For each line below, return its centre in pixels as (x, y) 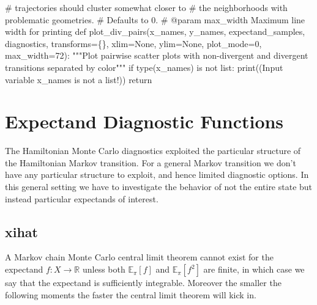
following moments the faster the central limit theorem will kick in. (131, 294)
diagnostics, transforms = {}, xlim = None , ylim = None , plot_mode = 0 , (133, 43)
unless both (104, 269)
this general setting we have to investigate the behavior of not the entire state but (159, 187)
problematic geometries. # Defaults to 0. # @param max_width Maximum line (155, 19)
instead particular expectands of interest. (82, 198)
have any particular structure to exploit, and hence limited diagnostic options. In (157, 175)
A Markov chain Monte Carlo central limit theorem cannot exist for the (139, 257)
